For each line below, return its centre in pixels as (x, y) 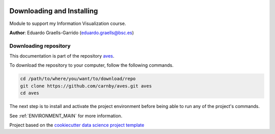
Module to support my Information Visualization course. (68, 23)
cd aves (30, 93)
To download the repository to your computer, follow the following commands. (91, 65)
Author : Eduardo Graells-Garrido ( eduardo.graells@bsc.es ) (72, 33)
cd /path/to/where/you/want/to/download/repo (78, 79)
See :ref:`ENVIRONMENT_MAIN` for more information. (66, 116)
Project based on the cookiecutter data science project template (77, 125)
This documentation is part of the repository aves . (62, 56)
